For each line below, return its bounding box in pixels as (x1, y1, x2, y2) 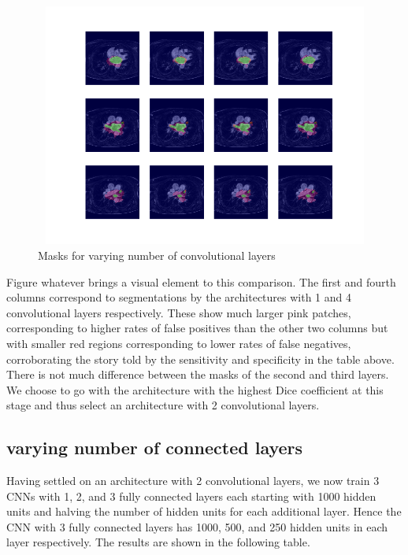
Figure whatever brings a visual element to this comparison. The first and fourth (6, 273, 396, 290)
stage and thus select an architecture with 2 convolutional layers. (6, 397, 320, 413)
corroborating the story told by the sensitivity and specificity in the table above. (6, 350, 395, 367)
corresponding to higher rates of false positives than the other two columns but (6, 320, 388, 336)
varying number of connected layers (6, 435, 303, 460)
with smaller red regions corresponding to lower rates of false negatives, (6, 335, 351, 351)
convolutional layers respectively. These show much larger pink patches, (6, 304, 351, 320)
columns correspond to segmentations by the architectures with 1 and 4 (6, 289, 352, 305)
